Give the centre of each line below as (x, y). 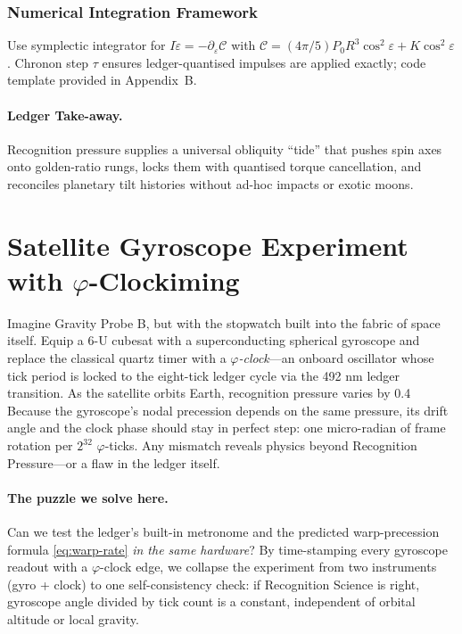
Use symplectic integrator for (87, 45)
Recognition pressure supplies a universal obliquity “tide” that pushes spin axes (225, 148)
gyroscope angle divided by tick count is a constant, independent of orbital (211, 601)
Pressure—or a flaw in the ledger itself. (114, 462)
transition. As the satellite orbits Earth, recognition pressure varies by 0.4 (209, 393)
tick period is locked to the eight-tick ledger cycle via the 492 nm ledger (203, 375)
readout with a (48, 567)
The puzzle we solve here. (88, 497)
